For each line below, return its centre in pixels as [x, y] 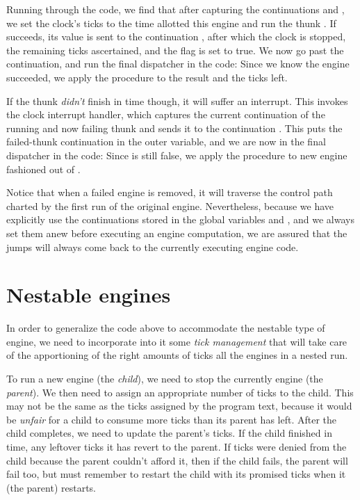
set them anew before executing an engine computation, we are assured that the [177, 233]
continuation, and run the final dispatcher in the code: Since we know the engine [178, 64]
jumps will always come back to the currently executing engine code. [153, 247]
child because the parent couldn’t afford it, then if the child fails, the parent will [177, 460]
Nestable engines [89, 295]
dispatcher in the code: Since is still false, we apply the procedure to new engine [177, 155]
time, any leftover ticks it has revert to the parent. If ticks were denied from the [177, 446]
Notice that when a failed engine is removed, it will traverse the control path [170, 192]
